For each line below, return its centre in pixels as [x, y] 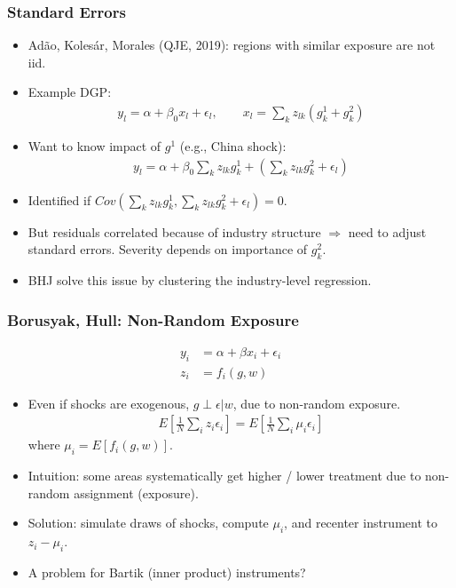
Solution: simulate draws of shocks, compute [148, 523]
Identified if [59, 199]
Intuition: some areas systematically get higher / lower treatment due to [224, 476]
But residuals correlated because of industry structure [174, 231]
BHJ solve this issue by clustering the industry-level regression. [200, 280]
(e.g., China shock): [233, 146]
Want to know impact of [94, 146]
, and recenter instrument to [361, 523]
